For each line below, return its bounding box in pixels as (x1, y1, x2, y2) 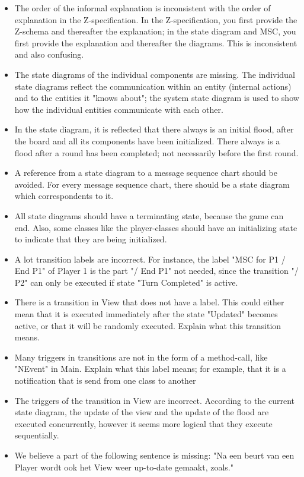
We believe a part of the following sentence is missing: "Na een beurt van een (14, 449, 295, 461)
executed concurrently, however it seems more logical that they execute (14, 417, 273, 429)
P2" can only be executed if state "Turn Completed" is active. (14, 276, 238, 288)
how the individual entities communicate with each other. (14, 103, 223, 115)
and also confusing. (14, 48, 84, 61)
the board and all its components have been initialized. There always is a (14, 134, 280, 147)
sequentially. (14, 429, 59, 441)
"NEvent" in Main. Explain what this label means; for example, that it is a (14, 362, 286, 375)
